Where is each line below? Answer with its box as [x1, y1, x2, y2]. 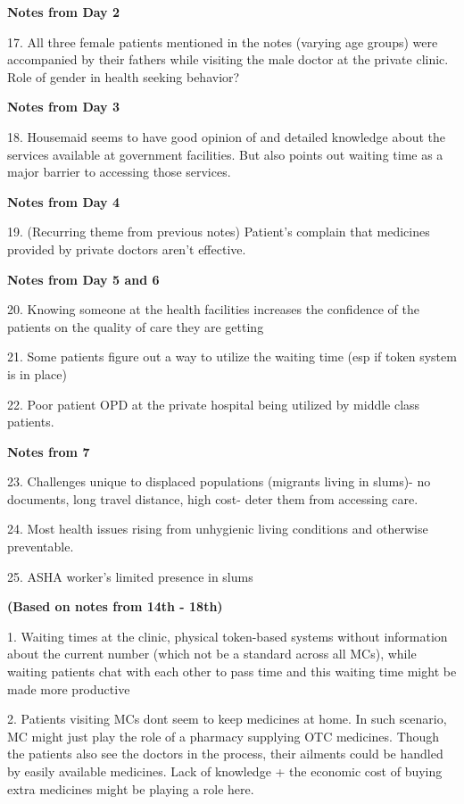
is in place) [7, 364, 67, 383]
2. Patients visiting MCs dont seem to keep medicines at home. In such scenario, [7, 709, 447, 728]
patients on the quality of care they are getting [7, 317, 264, 336]
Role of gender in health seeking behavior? [7, 67, 240, 86]
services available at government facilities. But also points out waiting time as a [7, 145, 443, 163]
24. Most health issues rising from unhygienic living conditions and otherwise [7, 519, 428, 538]
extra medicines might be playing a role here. [7, 779, 254, 798]
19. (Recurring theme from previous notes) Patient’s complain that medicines [7, 222, 430, 241]
